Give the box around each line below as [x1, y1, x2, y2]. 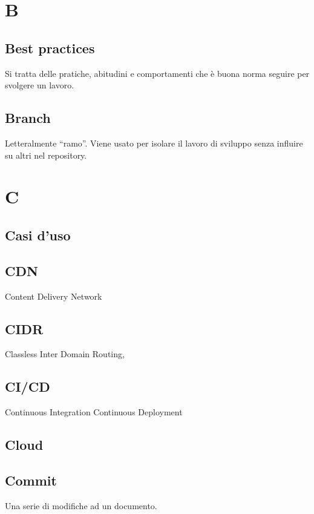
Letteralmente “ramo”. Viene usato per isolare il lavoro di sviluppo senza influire [5, 136, 303, 149]
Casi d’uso [5, 225, 71, 244]
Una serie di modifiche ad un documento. [5, 499, 157, 512]
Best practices [5, 38, 95, 57]
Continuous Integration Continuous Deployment [5, 406, 183, 418]
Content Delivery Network [5, 289, 102, 302]
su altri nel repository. [5, 148, 87, 161]
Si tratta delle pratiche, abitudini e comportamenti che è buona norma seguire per [5, 67, 310, 79]
